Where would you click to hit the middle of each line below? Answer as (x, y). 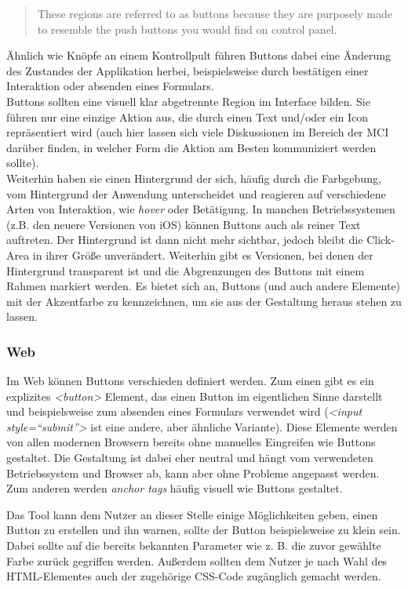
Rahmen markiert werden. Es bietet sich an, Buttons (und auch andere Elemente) (204, 286)
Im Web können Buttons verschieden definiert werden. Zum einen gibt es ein (190, 381)
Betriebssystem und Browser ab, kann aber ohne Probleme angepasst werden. (193, 473)
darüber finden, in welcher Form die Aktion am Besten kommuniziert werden (191, 147)
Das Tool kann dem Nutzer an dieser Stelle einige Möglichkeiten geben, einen (192, 514)
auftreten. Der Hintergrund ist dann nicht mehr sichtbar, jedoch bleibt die (185, 240)
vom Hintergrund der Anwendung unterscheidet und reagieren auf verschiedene (196, 193)
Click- (381, 240)
